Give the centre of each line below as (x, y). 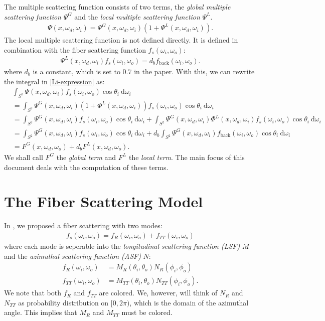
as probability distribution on (63, 302)
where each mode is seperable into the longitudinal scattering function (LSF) (122, 246)
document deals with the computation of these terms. (86, 167)
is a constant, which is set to (76, 71)
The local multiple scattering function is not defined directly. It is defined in (121, 40)
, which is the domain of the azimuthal (189, 302)
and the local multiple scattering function (137, 16)
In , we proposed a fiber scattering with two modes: (83, 225)
